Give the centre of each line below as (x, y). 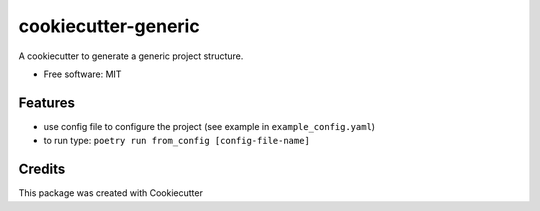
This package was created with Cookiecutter (111, 193)
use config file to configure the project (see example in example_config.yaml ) (209, 126)
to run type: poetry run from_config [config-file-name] (176, 141)
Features (46, 102)
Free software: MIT (82, 74)
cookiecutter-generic (109, 26)
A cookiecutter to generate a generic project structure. (131, 56)
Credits (42, 169)
